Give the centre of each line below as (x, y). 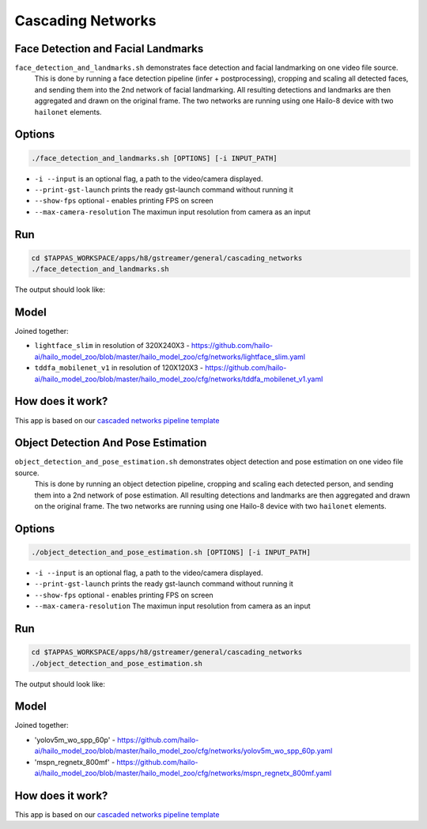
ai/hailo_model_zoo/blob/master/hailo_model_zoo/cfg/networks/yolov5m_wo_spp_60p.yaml (183, 751)
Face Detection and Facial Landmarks (109, 49)
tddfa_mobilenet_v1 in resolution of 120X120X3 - (119, 368)
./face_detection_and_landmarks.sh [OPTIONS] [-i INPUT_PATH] (154, 158)
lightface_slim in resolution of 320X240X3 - (112, 346)
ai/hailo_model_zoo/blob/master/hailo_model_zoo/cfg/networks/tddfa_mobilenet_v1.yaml (179, 379)
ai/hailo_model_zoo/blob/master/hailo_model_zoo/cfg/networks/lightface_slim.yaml (170, 357)
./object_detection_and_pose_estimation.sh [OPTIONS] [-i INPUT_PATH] (171, 553)
